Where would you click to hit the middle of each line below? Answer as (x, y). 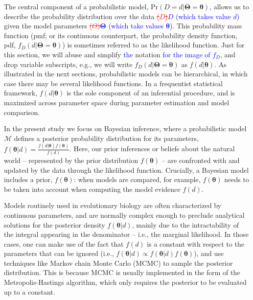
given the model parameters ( (48, 26)
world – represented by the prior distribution (71, 160)
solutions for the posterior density (55, 224)
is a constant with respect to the (195, 243)
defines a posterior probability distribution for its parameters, (106, 138)
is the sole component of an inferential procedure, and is (151, 93)
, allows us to (229, 6)
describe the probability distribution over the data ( (82, 16)
